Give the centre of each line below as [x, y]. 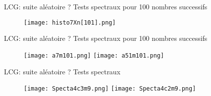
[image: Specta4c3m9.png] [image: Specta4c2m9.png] [110, 89]
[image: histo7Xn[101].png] [70, 22]
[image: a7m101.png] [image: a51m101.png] [94, 55]
